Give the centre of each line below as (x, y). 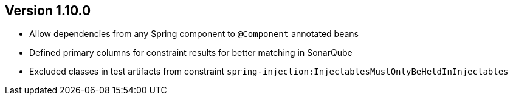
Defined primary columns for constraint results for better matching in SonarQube (191, 53)
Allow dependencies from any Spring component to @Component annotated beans (194, 34)
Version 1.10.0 (48, 11)
